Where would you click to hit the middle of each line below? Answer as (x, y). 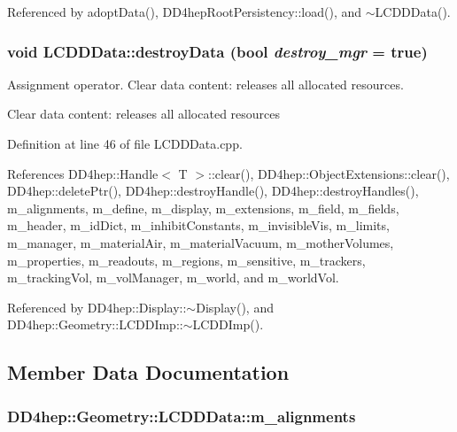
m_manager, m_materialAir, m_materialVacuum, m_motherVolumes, (201, 242)
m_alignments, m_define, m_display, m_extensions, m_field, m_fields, (203, 208)
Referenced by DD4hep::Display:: (97, 307)
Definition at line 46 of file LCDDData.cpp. (125, 143)
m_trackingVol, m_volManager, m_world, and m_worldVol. (173, 278)
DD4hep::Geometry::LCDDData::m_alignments (182, 416)
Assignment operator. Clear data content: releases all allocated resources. (205, 84)
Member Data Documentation (148, 372)
